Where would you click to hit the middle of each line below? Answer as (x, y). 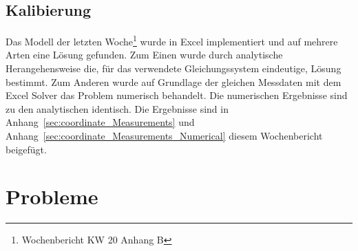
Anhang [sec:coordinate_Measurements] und (100, 122)
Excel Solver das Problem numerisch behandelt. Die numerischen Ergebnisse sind (177, 95)
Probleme (52, 196)
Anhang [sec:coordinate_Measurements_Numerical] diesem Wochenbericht (164, 136)
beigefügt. (26, 149)
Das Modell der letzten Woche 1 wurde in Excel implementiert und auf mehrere (172, 40)
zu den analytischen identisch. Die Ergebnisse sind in (117, 108)
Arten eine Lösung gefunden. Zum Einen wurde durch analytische (144, 55)
